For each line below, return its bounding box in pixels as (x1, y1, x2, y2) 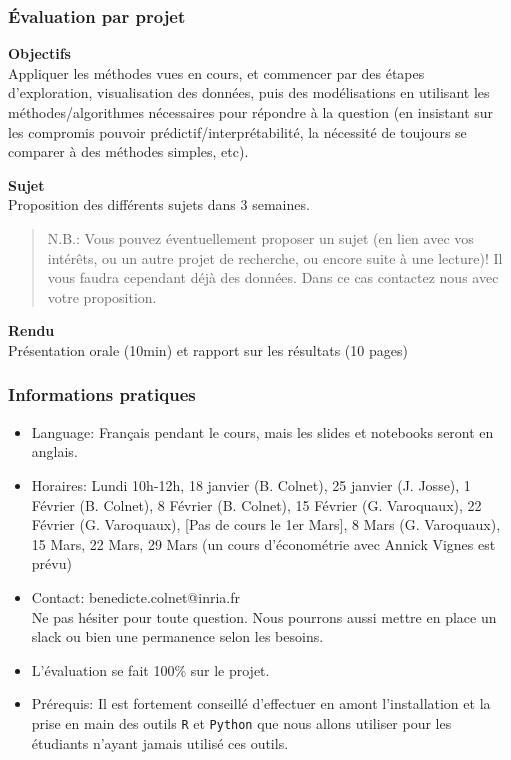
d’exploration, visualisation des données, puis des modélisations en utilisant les (8, 82, 490, 103)
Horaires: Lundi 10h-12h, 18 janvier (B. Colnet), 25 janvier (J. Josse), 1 (31, 474, 471, 495)
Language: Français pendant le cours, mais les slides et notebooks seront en (31, 421, 494, 442)
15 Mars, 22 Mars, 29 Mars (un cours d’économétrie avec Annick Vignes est (31, 533, 496, 554)
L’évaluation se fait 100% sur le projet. (31, 659, 270, 680)
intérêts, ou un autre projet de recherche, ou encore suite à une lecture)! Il (47, 247, 503, 268)
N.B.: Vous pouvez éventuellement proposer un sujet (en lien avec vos (47, 227, 474, 248)
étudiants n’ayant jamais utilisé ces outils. (31, 732, 289, 753)
